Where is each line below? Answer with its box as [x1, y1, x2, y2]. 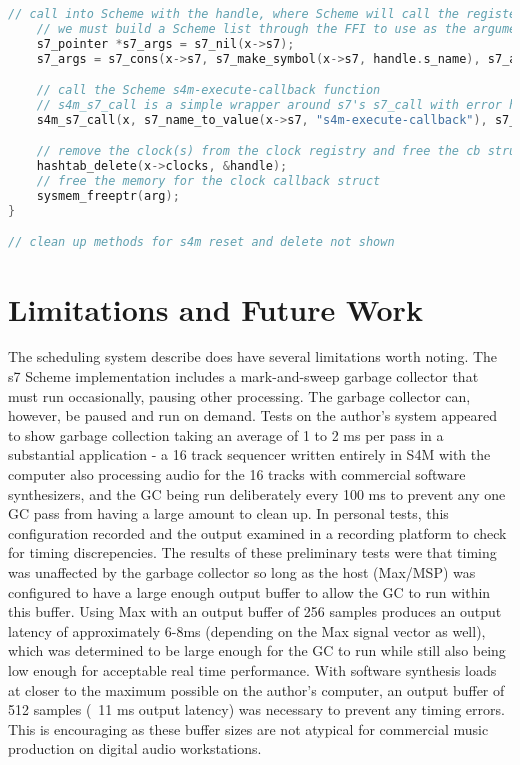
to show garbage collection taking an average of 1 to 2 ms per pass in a [8, 424, 444, 445]
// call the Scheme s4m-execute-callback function [36, 83, 381, 98]
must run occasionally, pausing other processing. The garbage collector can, [8, 385, 471, 406]
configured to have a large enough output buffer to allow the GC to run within [8, 581, 491, 602]
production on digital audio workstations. [8, 738, 262, 759]
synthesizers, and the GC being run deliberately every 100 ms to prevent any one [8, 483, 506, 504]
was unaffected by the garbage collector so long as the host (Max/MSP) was [8, 562, 476, 582]
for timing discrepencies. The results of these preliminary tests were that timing [8, 542, 497, 563]
